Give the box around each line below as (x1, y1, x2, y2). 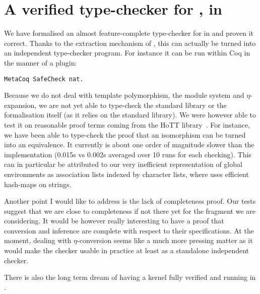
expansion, (4, 99, 37, 110)
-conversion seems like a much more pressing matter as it (77, 235, 253, 246)
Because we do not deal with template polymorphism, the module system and (4, 90, 244, 100)
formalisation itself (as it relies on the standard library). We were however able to (4, 109, 256, 120)
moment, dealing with (4, 235, 72, 246)
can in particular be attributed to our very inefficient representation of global (4, 159, 242, 169)
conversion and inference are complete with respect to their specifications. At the (4, 225, 254, 236)
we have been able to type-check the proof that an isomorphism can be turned (4, 129, 246, 140)
